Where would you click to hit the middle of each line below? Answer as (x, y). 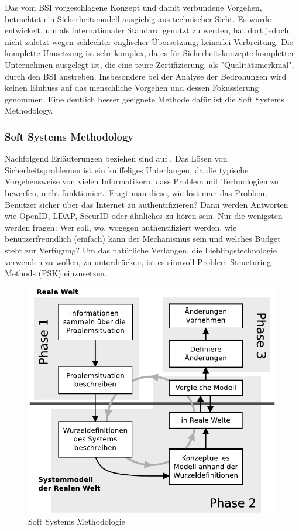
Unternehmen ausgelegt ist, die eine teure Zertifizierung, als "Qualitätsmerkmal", (149, 64)
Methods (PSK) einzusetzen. (56, 273)
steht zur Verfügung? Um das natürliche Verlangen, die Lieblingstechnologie (141, 250)
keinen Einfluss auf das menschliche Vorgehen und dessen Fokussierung (132, 88)
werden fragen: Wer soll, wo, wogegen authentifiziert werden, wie (121, 227)
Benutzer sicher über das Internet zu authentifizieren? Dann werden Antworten (147, 204)
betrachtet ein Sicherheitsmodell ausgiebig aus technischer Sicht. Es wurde (138, 18)
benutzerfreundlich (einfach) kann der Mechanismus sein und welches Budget (143, 239)
